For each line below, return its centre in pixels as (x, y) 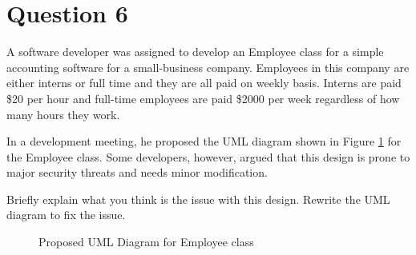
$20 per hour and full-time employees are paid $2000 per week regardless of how (203, 98)
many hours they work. (63, 114)
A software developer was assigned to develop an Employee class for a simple (195, 52)
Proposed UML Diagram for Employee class (146, 242)
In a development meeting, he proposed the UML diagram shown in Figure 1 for (204, 141)
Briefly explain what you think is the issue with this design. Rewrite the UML (198, 199)
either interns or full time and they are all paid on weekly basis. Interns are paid (204, 83)
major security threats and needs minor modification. (137, 172)
